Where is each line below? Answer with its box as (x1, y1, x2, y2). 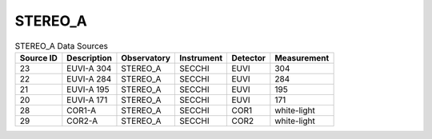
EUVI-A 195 (66, 84, 110, 95)
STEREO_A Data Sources (14, 40, 108, 51)
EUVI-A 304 (66, 62, 112, 73)
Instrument (179, 52, 223, 63)
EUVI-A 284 (66, 73, 112, 84)
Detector (231, 52, 266, 63)
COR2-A (66, 115, 98, 126)
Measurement (274, 52, 330, 63)
